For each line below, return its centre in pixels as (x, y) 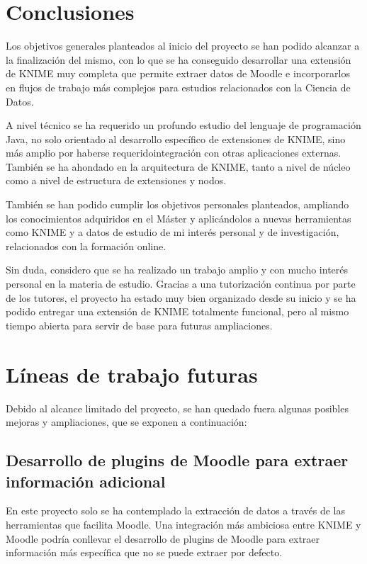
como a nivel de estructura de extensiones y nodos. (116, 180)
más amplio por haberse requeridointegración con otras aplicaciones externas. (174, 153)
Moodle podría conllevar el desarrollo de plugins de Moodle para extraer (163, 538)
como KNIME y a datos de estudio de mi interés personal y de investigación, (173, 232)
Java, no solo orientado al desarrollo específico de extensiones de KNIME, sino (176, 139)
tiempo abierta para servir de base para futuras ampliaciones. (139, 325)
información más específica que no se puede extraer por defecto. (144, 552)
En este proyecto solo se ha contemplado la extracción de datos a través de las (176, 511)
